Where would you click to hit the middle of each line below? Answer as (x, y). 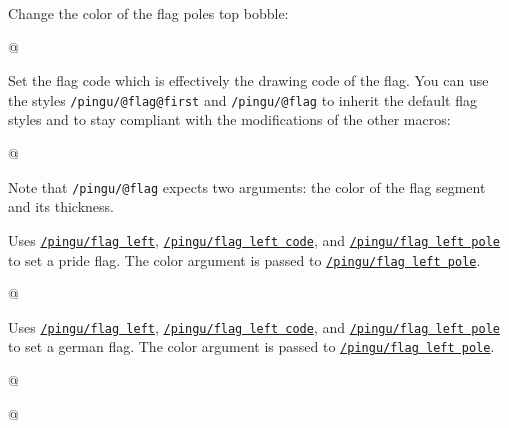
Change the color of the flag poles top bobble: (148, 13)
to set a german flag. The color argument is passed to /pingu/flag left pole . (251, 346)
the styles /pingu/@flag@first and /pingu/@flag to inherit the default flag (242, 99)
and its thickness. (61, 206)
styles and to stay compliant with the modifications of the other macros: (229, 119)
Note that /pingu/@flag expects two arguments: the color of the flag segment (247, 186)
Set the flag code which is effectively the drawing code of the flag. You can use (248, 80)
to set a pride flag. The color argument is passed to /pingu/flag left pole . (244, 259)
